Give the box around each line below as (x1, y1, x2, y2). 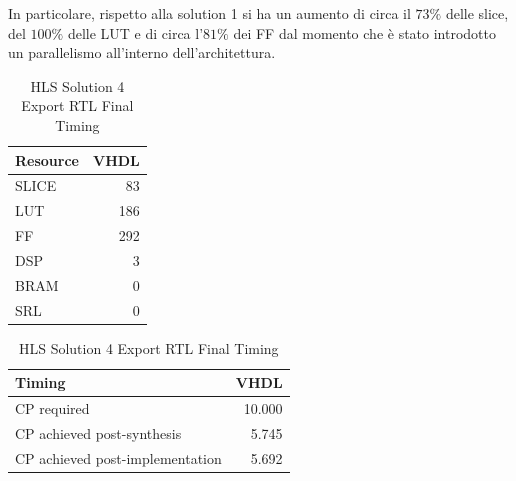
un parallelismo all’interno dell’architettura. (8, 42, 276, 63)
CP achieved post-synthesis (15, 423, 182, 443)
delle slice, (445, 3, 509, 23)
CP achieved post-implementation (15, 447, 222, 468)
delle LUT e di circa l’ (67, 22, 204, 43)
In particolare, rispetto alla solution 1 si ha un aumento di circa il (8, 3, 411, 23)
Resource (15, 149, 79, 170)
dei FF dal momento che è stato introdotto (233, 22, 496, 43)
